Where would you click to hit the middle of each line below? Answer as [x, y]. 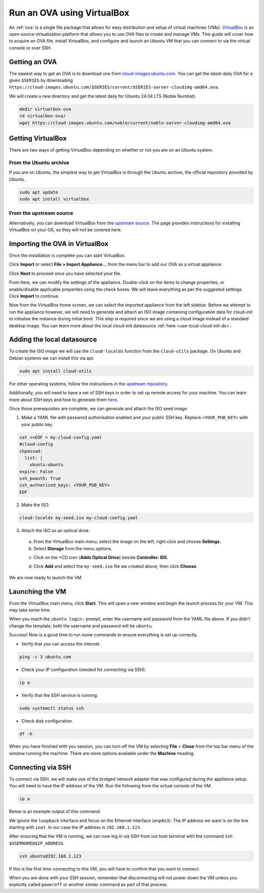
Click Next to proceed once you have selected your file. [65, 273]
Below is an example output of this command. [55, 811]
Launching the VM [38, 592]
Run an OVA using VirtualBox [69, 13]
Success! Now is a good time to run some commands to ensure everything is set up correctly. [103, 635]
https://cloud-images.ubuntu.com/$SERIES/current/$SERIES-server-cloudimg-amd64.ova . [114, 87]
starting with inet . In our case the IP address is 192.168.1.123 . [75, 827]
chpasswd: [31, 451]
